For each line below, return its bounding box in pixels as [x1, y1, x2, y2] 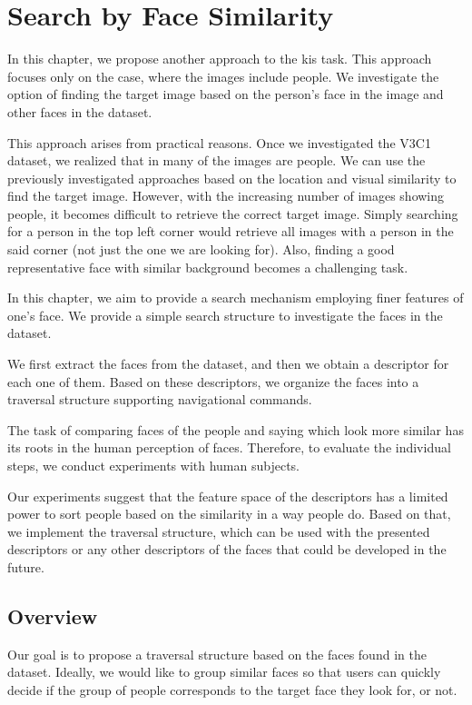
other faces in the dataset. [7, 102, 152, 121]
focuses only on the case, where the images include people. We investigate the [7, 66, 439, 85]
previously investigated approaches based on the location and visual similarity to [7, 168, 457, 187]
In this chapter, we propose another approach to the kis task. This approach [7, 49, 432, 68]
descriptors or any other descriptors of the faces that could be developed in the [7, 540, 447, 559]
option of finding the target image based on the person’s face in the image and [7, 84, 444, 104]
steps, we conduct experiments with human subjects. [7, 456, 300, 474]
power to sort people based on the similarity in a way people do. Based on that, [7, 504, 451, 523]
